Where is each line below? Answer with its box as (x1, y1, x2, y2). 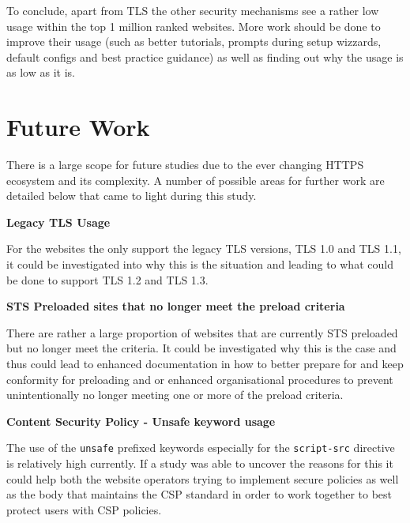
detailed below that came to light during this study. (6, 187, 257, 204)
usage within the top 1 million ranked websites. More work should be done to (6, 17, 381, 34)
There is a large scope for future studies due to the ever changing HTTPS (6, 156, 364, 173)
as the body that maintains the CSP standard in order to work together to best (6, 486, 392, 502)
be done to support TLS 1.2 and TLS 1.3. (6, 271, 209, 288)
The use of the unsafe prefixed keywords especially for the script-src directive (6, 439, 395, 456)
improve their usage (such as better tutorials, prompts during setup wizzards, (6, 33, 382, 50)
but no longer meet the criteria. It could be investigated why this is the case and (6, 340, 397, 356)
